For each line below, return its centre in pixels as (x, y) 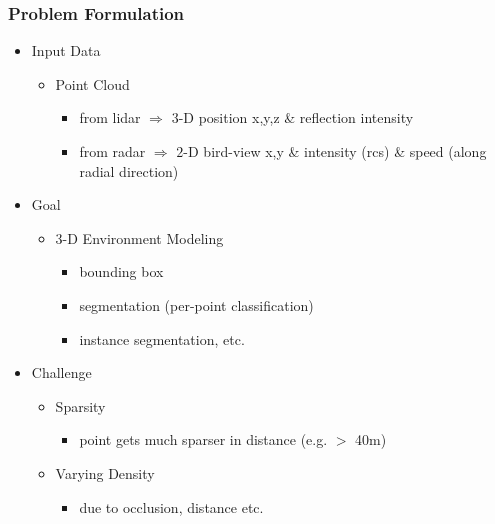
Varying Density (105, 472)
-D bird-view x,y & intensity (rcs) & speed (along (335, 151)
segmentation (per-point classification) (196, 304)
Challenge (61, 372)
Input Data (66, 50)
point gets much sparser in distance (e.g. (203, 439)
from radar (112, 151)
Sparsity (80, 405)
